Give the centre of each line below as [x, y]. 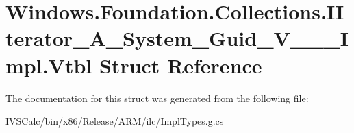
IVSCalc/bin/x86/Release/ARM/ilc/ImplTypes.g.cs [115, 121]
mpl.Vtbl [49, 65]
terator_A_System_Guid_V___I [177, 38]
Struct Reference [180, 65]
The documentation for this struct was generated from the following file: [157, 98]
